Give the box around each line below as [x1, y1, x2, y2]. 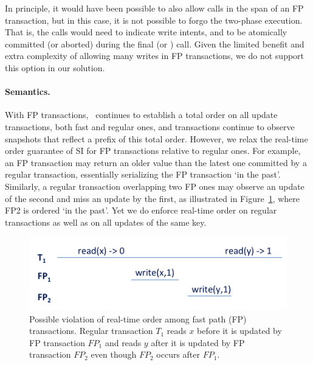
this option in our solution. [5, 61, 105, 74]
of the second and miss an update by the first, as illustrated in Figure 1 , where [5, 192, 300, 204]
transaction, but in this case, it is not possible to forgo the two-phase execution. [5, 13, 303, 26]
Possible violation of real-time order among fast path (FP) [29, 312, 247, 325]
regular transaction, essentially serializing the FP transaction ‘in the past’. [5, 168, 281, 181]
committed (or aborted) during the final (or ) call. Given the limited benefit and [5, 37, 304, 50]
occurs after [156, 348, 201, 361]
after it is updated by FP [151, 336, 245, 349]
